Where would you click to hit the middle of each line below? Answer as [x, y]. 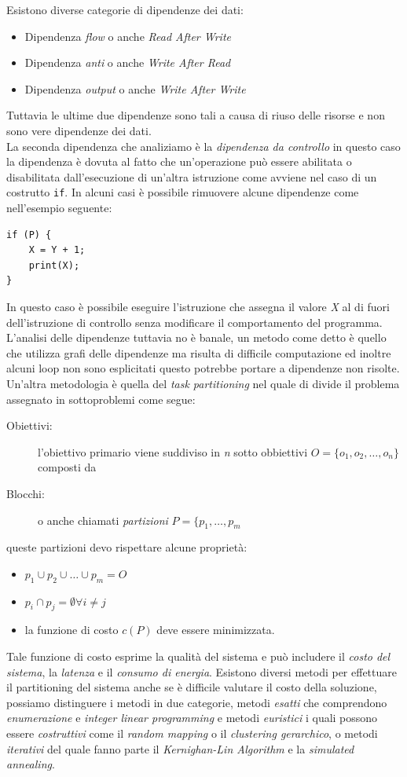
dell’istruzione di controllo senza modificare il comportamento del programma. [194, 322]
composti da [67, 467]
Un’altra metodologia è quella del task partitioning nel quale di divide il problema [203, 383]
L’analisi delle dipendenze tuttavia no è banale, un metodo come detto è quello [196, 337]
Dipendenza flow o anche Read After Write [128, 36]
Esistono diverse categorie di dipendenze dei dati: [125, 9]
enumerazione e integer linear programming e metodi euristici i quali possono [192, 718]
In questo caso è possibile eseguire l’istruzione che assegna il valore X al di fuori [198, 306]
